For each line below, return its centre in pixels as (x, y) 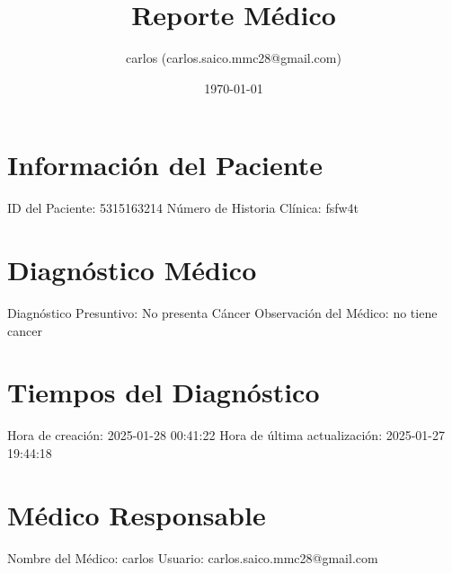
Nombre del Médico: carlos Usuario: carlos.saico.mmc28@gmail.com (193, 557)
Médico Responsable (137, 514)
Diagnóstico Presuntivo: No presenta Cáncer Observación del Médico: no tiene (222, 312)
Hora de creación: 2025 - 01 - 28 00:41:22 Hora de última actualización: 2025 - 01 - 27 (226, 435)
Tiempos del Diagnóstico (164, 392)
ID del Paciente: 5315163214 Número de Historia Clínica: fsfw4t (183, 208)
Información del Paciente (165, 165)
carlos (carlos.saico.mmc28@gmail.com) (234, 58)
